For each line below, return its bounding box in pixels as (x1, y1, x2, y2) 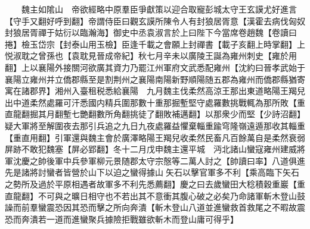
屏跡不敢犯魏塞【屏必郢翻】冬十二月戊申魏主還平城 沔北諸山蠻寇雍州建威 (5, 143, 297, 155)
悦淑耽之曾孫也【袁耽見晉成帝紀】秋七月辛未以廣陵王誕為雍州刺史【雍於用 (5, 49, 297, 62)
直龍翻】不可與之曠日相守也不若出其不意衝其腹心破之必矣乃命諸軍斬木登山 (5, 189, 297, 202)
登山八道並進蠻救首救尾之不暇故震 (171, 201, 305, 214)
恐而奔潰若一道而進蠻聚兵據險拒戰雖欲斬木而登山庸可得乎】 (5, 212, 238, 225)
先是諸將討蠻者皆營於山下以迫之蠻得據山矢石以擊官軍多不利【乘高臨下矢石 (5, 166, 299, 178)
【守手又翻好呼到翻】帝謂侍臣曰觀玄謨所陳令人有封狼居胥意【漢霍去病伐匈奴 (5, 14, 305, 27)
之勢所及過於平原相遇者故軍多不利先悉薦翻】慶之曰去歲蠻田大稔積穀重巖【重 (5, 177, 305, 190)
